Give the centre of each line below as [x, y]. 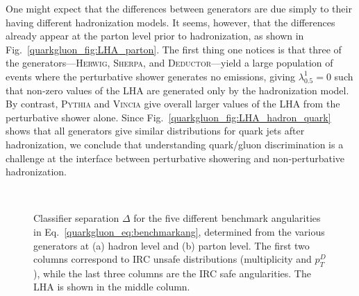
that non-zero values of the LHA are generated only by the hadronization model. [177, 90]
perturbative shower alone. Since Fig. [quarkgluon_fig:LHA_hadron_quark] [168, 117]
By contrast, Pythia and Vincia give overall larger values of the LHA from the [173, 104]
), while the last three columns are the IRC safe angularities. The [172, 273]
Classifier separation [76, 218]
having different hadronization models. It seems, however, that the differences [170, 22]
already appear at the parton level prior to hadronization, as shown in [155, 36]
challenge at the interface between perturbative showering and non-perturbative [175, 158]
